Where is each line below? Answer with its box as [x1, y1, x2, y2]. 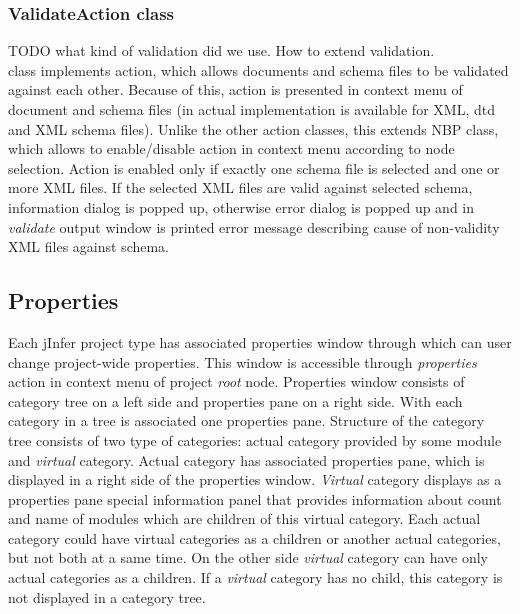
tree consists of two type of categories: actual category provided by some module [8, 429, 502, 450]
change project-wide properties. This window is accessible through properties [8, 351, 477, 372]
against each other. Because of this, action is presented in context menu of [8, 79, 463, 100]
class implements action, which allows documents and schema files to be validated [8, 59, 509, 80]
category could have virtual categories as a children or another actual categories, [8, 527, 501, 548]
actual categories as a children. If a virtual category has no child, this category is [8, 567, 503, 588]
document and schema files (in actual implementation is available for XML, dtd [8, 99, 495, 119]
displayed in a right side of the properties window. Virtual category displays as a [8, 469, 502, 490]
